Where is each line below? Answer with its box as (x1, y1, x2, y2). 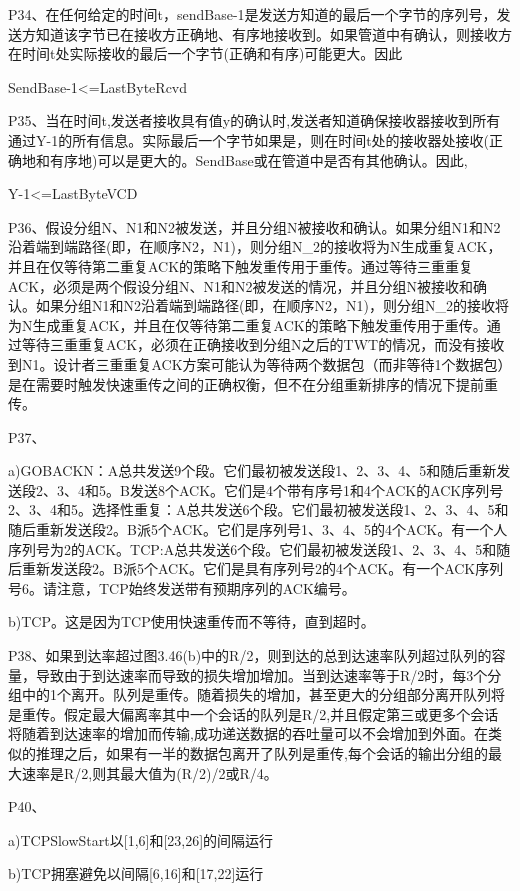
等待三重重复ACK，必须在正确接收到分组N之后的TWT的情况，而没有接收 (21, 334, 505, 355)
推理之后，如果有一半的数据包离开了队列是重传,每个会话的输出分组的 (35, 743, 488, 763)
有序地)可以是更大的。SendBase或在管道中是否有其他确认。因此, (49, 149, 468, 170)
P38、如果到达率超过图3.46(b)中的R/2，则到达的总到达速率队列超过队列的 (8, 645, 492, 666)
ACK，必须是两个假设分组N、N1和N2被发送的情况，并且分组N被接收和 (8, 275, 474, 296)
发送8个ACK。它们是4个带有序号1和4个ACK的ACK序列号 (129, 479, 504, 500)
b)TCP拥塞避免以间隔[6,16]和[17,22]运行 (8, 863, 264, 884)
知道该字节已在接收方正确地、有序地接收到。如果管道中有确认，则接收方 (35, 23, 512, 44)
